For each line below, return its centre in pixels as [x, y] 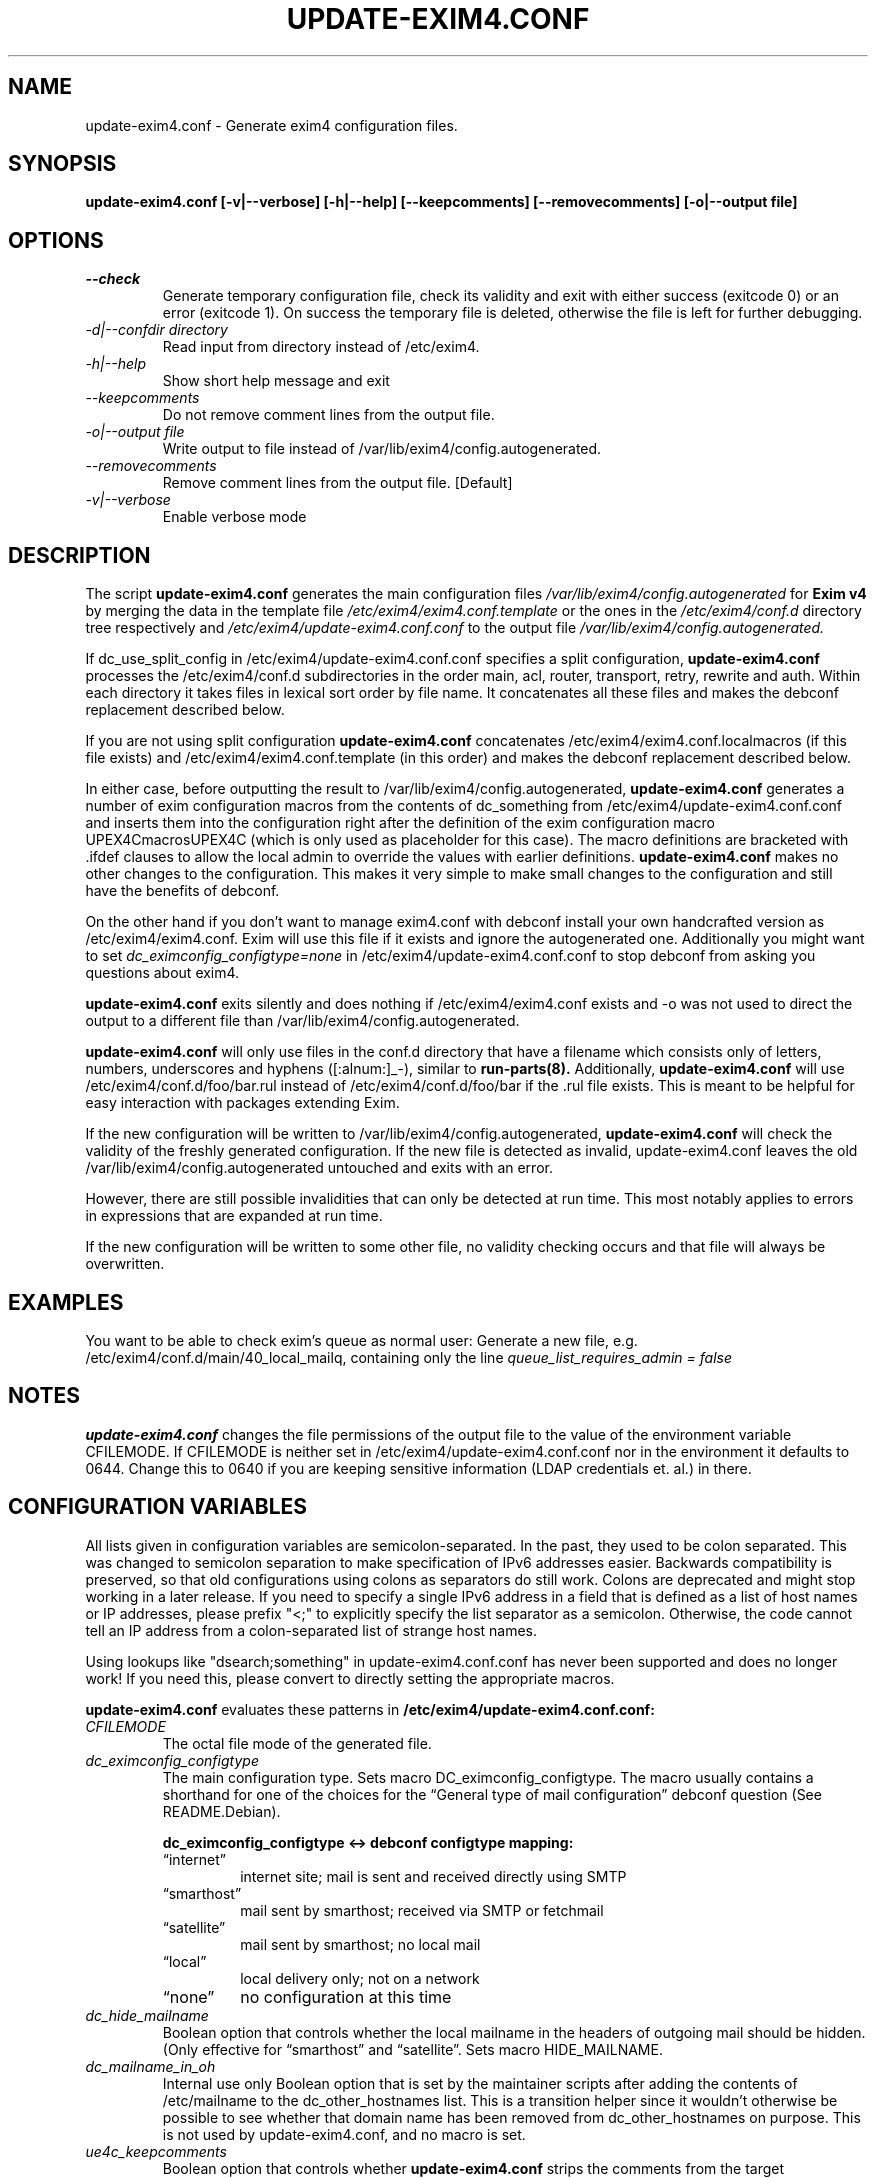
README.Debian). [221, 1811]
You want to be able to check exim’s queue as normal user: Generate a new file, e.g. [361, 1340]
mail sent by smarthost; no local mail [360, 1944]
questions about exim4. [162, 973]
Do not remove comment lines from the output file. [328, 415]
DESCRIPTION [79, 555]
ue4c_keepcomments [156, 2151]
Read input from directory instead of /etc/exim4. [321, 347]
